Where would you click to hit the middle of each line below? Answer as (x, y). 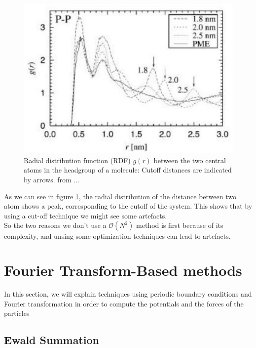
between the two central (190, 160)
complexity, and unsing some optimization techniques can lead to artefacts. (117, 236)
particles (17, 313)
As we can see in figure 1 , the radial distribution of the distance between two (120, 196)
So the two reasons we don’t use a (55, 225)
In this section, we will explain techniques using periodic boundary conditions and (128, 294)
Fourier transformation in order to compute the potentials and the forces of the (124, 303)
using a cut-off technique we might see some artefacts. (86, 215)
